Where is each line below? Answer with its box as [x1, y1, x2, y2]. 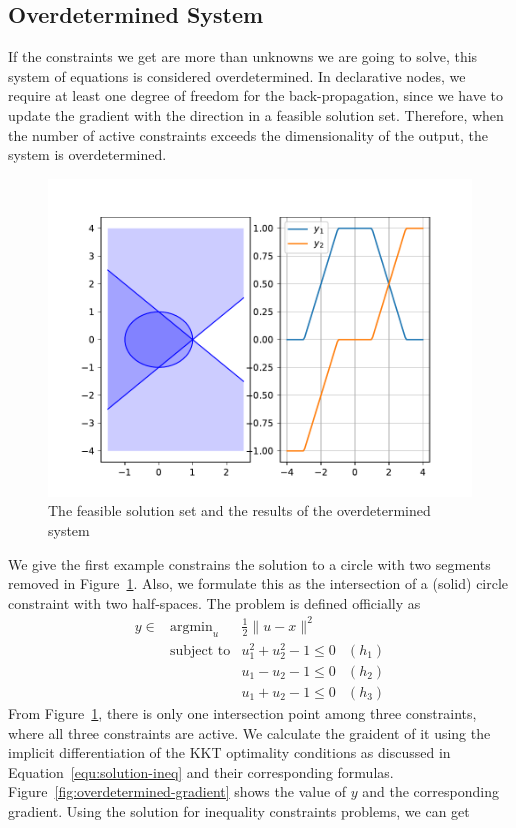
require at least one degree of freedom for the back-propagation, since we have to [8, 85, 504, 106]
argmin [169, 619, 213, 634]
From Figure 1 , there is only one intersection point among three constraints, [8, 702, 477, 723]
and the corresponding [362, 781, 499, 802]
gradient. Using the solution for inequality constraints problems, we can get [8, 800, 470, 821]
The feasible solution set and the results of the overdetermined [48, 500, 431, 521]
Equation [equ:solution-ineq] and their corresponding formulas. [8, 761, 394, 782]
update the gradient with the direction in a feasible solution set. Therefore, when [8, 104, 504, 125]
